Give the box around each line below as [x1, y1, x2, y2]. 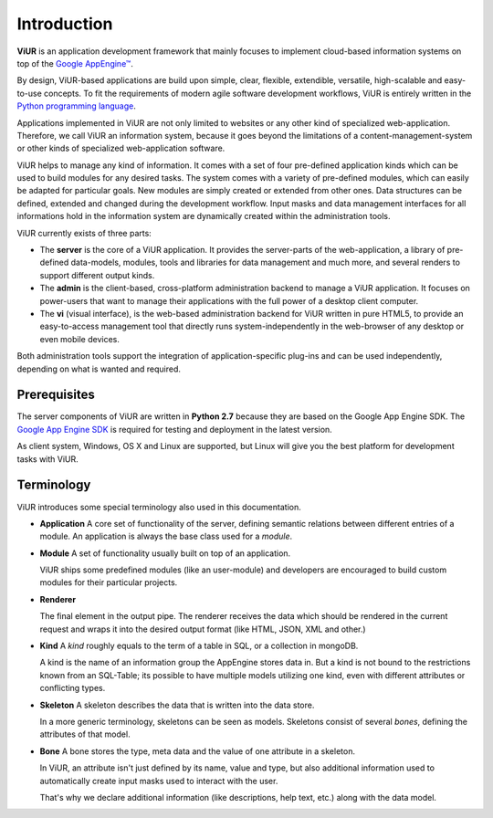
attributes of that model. [39, 729, 131, 739]
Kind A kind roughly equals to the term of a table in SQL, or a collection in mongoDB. [39, 640, 359, 652]
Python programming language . [16, 100, 136, 111]
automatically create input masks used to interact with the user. [39, 775, 278, 786]
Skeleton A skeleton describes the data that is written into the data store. [39, 699, 315, 710]
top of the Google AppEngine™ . [16, 58, 134, 68]
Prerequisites [16, 387, 95, 403]
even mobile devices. [39, 333, 121, 344]
